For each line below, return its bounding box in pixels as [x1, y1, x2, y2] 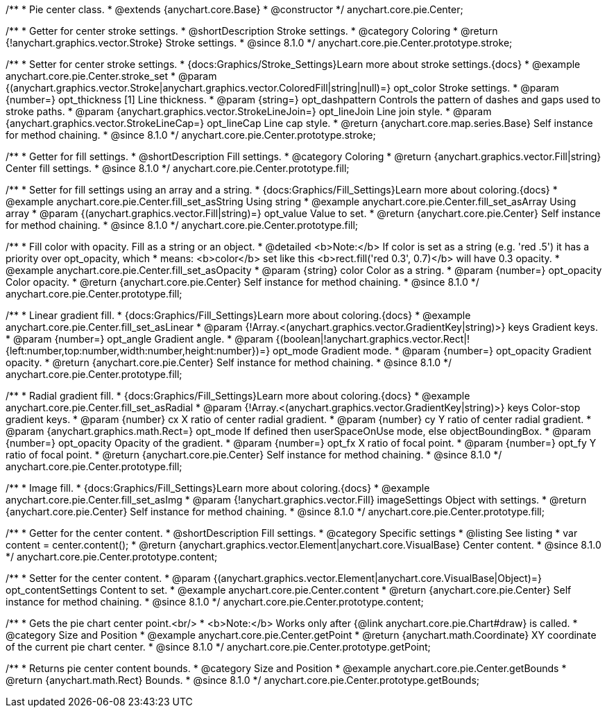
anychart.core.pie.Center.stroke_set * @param [6, 70, 217, 82]
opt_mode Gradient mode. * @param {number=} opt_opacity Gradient [273, 345, 592, 356]
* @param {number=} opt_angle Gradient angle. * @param [6, 333, 273, 345]
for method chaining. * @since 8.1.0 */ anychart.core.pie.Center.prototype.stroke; [6, 129, 376, 141]
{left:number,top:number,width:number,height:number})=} [6, 345, 271, 356]
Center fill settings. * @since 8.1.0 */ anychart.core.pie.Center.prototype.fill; [6, 162, 350, 174]
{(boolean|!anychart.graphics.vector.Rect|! [275, 333, 470, 345]
